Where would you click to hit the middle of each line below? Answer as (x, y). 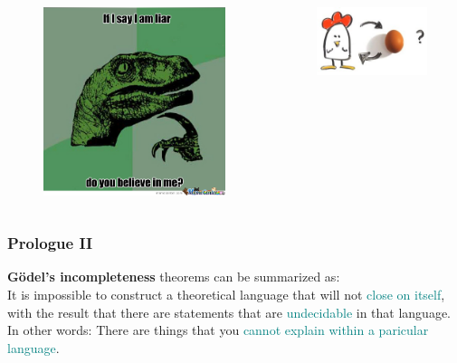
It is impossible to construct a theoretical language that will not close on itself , (226, 294)
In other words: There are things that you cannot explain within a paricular (218, 330)
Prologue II (50, 243)
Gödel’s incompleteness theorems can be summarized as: (174, 277)
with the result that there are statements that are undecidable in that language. (229, 312)
